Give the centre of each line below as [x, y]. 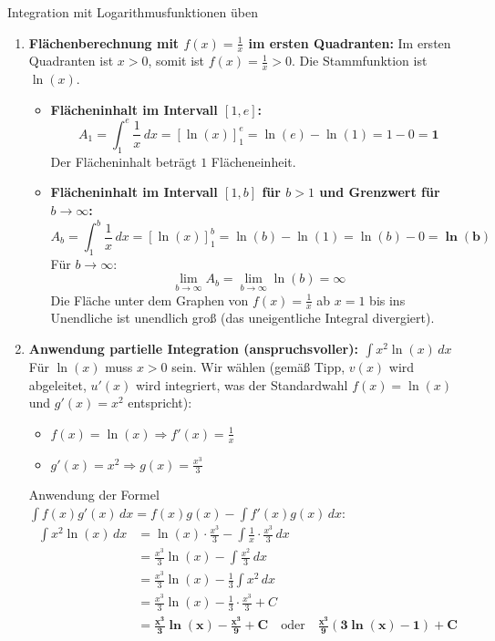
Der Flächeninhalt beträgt [124, 161]
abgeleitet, [57, 384]
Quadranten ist [71, 61]
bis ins [387, 300]
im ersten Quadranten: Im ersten [350, 42]
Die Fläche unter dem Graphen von [150, 300]
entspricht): [160, 403]
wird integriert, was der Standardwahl [242, 384]
